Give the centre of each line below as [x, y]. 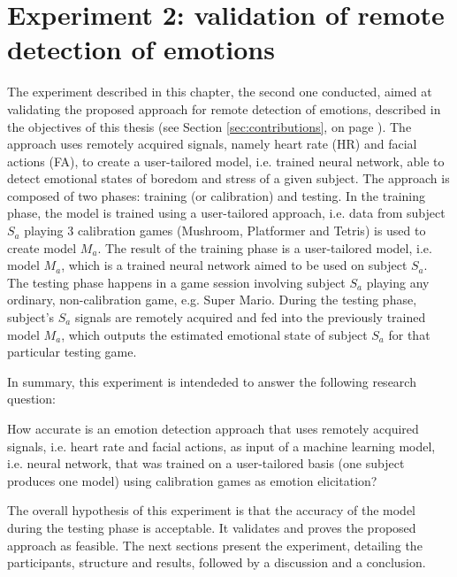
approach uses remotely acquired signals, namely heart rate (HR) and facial [212, 144]
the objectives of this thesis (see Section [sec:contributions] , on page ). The [209, 126]
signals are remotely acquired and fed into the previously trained [250, 317]
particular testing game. [72, 352]
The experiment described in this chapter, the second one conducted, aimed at [220, 92]
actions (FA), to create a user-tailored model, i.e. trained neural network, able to [226, 161]
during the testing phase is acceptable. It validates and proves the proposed [212, 527]
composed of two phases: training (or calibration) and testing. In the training [217, 195]
